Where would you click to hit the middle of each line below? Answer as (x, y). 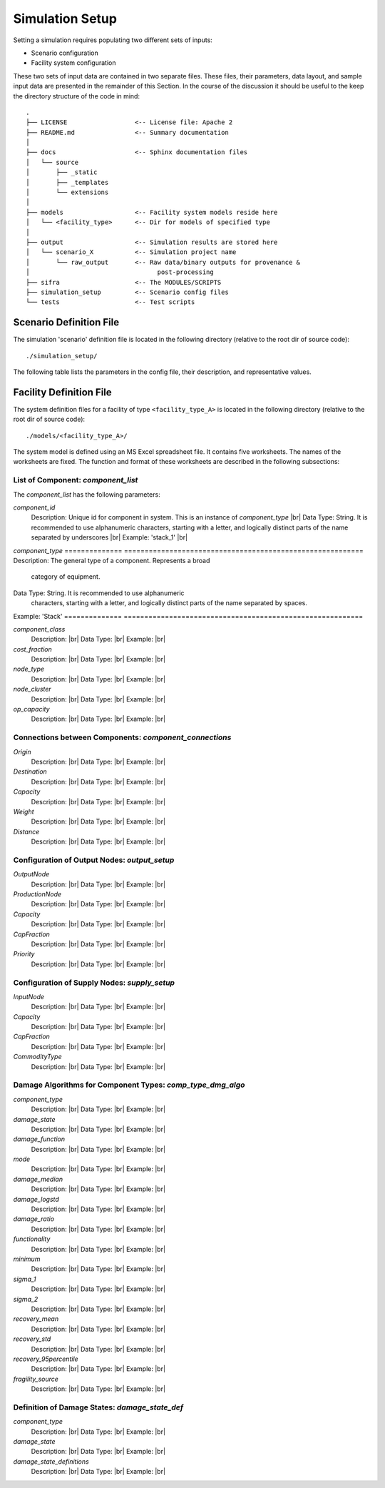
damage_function (39, 1139)
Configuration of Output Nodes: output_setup (94, 860)
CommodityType (37, 1057)
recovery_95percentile (46, 1359)
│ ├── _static (62, 172)
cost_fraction (33, 649)
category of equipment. (66, 577)
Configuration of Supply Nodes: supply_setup (94, 983)
